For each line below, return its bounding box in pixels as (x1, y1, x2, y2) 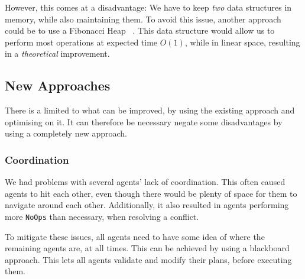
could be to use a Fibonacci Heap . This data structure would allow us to (5, 24, 275, 37)
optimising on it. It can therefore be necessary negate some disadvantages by (5, 115, 283, 128)
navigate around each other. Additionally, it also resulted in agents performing (5, 199, 289, 211)
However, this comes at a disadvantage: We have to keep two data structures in (5, 1, 292, 13)
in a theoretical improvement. (5, 47, 110, 60)
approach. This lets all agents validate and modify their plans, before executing (5, 253, 292, 265)
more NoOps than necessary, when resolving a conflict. (5, 210, 199, 222)
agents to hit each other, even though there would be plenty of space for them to (5, 187, 297, 199)
